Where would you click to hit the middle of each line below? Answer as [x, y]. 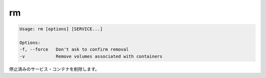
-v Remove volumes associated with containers [91, 56]
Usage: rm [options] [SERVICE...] [61, 29]
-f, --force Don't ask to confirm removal [74, 49]
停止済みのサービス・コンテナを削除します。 [54, 69]
